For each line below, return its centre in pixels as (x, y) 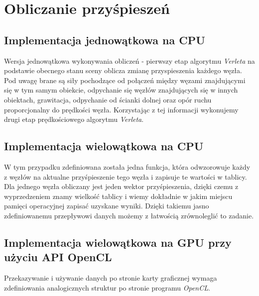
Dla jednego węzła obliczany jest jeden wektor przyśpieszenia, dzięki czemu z (121, 186)
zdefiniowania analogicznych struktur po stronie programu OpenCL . (107, 287)
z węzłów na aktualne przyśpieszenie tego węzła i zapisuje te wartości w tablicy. (126, 176)
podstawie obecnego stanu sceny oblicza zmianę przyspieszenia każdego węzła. (123, 70)
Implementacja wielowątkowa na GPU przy (118, 242)
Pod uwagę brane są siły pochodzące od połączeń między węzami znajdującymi (125, 80)
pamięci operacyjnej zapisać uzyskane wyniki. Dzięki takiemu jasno (107, 206)
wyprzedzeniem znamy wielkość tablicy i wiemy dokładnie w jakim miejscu (118, 196)
